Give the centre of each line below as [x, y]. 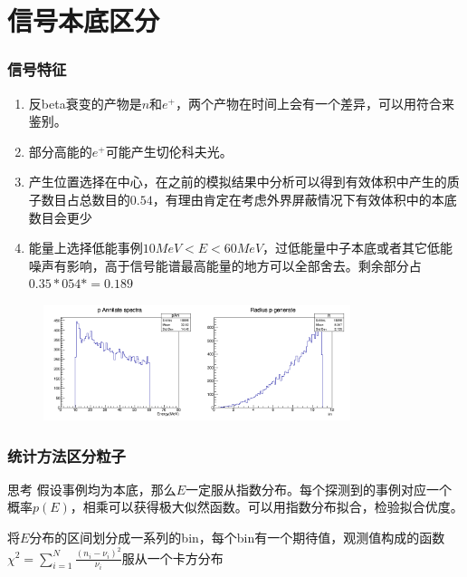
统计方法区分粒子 [67, 455]
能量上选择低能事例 [86, 248]
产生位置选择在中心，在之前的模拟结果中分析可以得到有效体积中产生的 [238, 182]
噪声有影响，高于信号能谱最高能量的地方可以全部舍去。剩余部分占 [225, 265]
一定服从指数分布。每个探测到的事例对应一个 [319, 489]
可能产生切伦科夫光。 [169, 151]
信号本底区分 [84, 20]
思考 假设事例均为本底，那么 [92, 489]
